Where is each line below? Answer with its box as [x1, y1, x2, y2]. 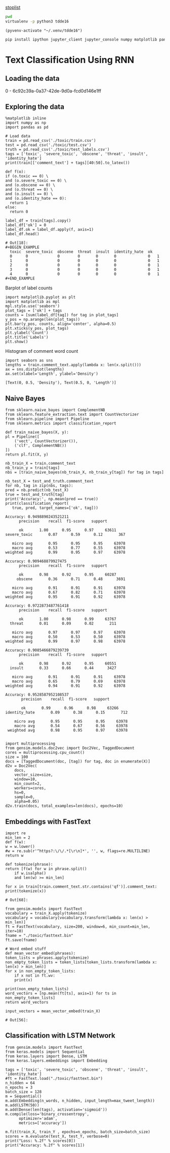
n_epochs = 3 [5, 1085, 33, 1090]
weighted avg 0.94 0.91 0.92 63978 [5, 683, 125, 688]
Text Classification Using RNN [5, 54, 135, 66]
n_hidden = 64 [5, 1080, 35, 1085]
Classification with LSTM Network [5, 1031, 115, 1040]
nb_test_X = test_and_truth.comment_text [5, 479, 94, 484]
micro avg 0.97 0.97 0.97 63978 [12, 630, 125, 635]
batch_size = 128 [5, 1089, 42, 1095]
